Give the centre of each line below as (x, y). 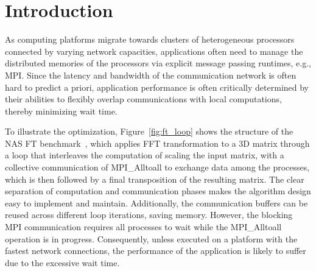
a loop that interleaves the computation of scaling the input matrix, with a (145, 155)
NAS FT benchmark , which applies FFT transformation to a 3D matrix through (157, 143)
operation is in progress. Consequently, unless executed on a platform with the (151, 238)
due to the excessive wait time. (62, 262)
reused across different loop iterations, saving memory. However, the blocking (149, 215)
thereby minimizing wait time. (61, 111)
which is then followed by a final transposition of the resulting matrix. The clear (155, 179)
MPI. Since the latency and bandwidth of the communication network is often (151, 75)
